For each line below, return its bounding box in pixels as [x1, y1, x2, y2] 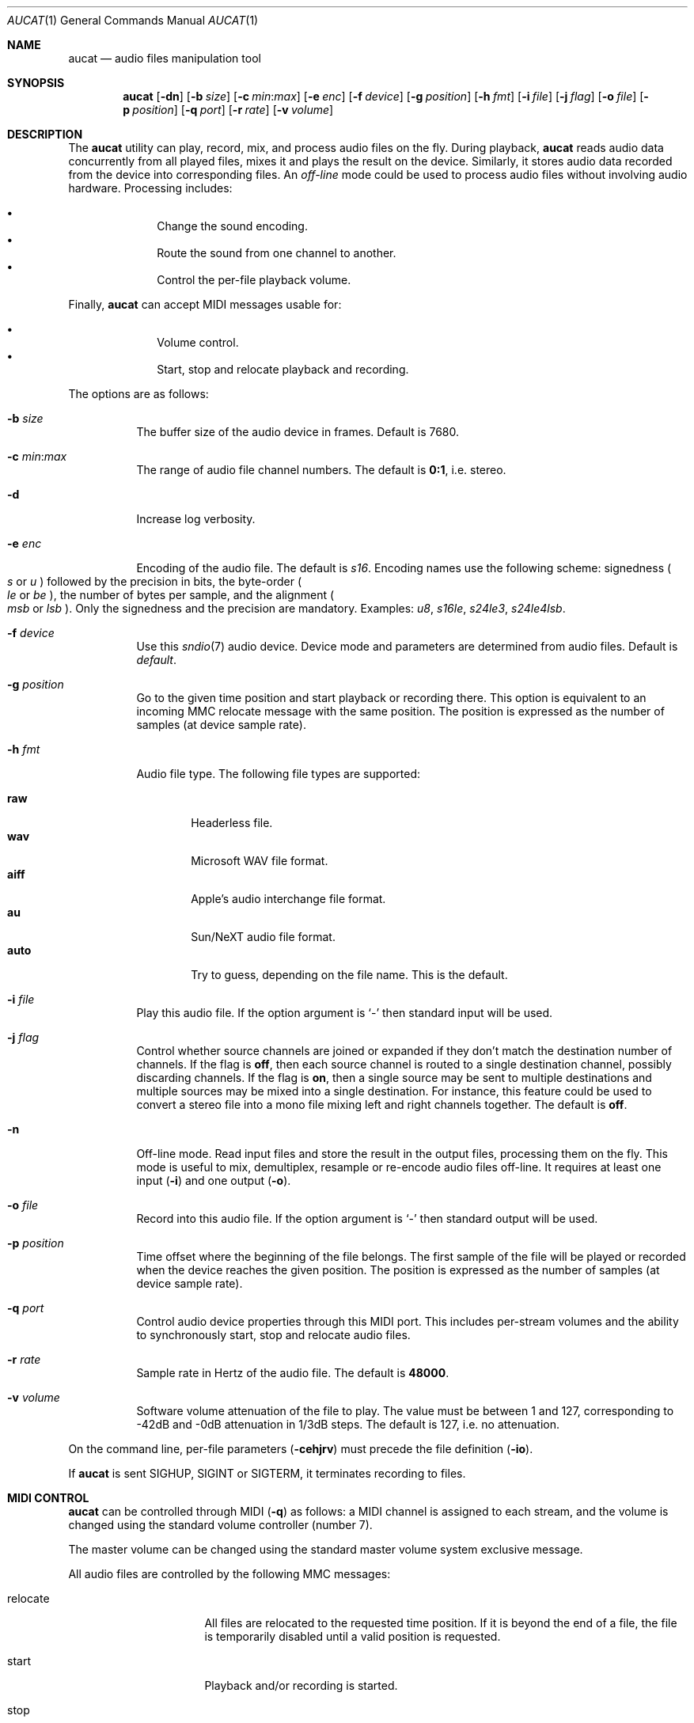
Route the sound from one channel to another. [157, 246, 396, 260]
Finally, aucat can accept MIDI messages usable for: [68, 298, 342, 311]
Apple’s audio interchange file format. [191, 892, 386, 905]
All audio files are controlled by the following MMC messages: [68, 1567, 391, 1581]
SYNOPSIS [7, 76, 65, 89]
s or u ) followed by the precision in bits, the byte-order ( [7, 575, 302, 588]
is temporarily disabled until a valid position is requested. [204, 1630, 501, 1643]
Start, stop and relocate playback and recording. [157, 362, 409, 376]
